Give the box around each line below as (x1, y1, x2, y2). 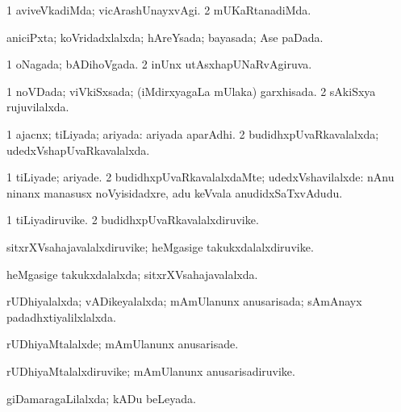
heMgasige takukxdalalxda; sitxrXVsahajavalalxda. (6, 265, 258, 282)
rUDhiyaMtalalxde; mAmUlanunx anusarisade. (6, 335, 239, 352)
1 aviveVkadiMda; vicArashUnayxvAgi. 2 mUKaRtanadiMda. (6, 2, 311, 18)
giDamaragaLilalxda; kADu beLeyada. (6, 389, 196, 406)
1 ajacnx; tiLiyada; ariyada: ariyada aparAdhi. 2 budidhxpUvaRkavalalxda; (6, 125, 379, 142)
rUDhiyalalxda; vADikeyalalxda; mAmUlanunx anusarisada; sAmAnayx (6, 293, 362, 310)
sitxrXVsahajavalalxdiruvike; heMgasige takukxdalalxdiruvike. (6, 238, 314, 255)
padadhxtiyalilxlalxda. (6, 308, 116, 325)
